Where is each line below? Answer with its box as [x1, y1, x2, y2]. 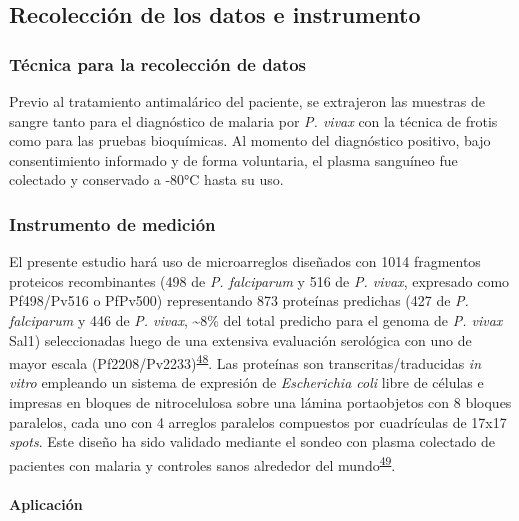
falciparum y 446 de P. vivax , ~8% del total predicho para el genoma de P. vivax [9, 309, 503, 330]
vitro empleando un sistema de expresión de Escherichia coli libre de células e [9, 372, 484, 393]
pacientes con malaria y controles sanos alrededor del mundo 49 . [9, 451, 396, 475]
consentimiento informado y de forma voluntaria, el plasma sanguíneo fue [9, 149, 458, 170]
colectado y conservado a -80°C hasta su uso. [9, 169, 284, 190]
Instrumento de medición [9, 211, 216, 236]
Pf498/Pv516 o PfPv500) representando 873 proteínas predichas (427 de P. [9, 290, 469, 311]
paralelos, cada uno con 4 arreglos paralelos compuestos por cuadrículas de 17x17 [9, 411, 507, 432]
